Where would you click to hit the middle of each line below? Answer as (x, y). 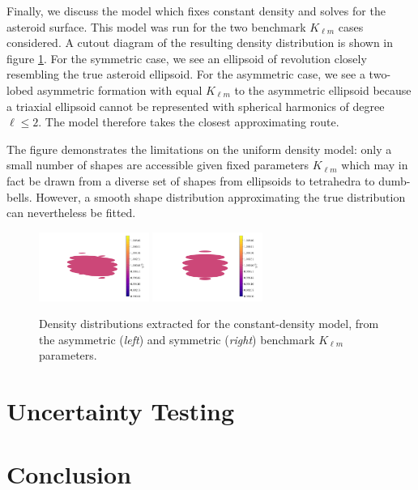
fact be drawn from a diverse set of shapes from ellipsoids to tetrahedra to (191, 180)
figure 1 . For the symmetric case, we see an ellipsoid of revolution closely (187, 58)
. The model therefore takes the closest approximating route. (189, 122)
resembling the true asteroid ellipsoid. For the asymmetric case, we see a (186, 74)
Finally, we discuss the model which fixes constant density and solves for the (196, 11)
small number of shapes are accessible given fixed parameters (158, 165)
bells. (19, 196)
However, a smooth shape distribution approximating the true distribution (221, 196)
